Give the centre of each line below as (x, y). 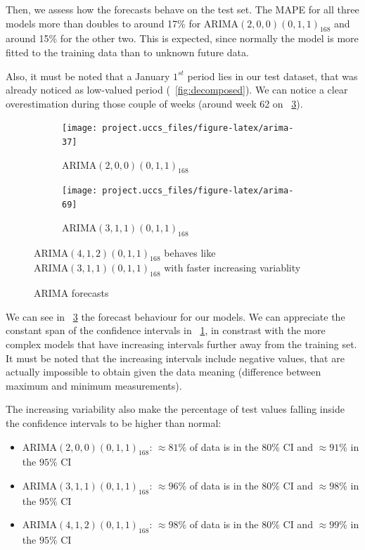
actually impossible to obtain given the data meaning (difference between (164, 372)
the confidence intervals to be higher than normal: (114, 422)
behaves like (190, 252)
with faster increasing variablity (232, 268)
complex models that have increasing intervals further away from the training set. (181, 344)
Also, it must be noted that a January (88, 76)
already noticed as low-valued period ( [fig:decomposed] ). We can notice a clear (177, 90)
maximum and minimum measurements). (94, 385)
